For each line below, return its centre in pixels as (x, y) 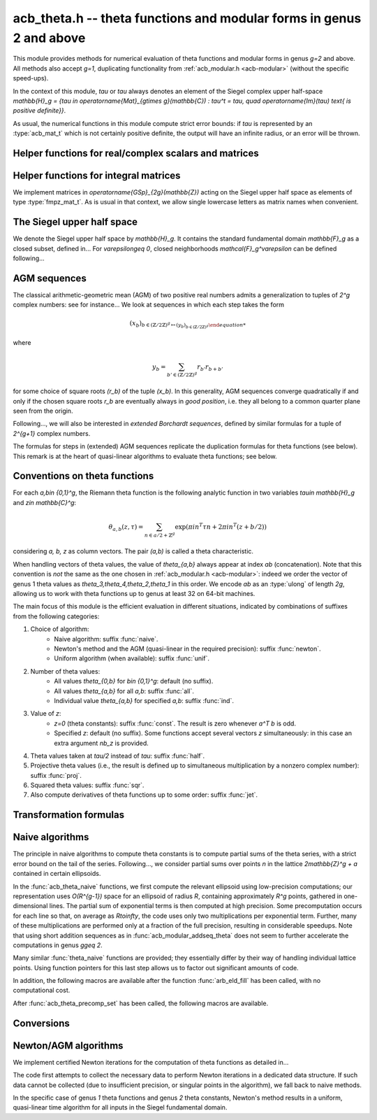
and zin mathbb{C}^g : (45, 502)
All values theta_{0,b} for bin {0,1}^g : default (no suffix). (134, 681)
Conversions (41, 1023)
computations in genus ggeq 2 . (58, 945)
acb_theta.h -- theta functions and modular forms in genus (187, 18)
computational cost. (42, 991)
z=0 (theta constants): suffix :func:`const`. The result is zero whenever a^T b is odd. (175, 723)
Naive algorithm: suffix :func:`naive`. (106, 639)
